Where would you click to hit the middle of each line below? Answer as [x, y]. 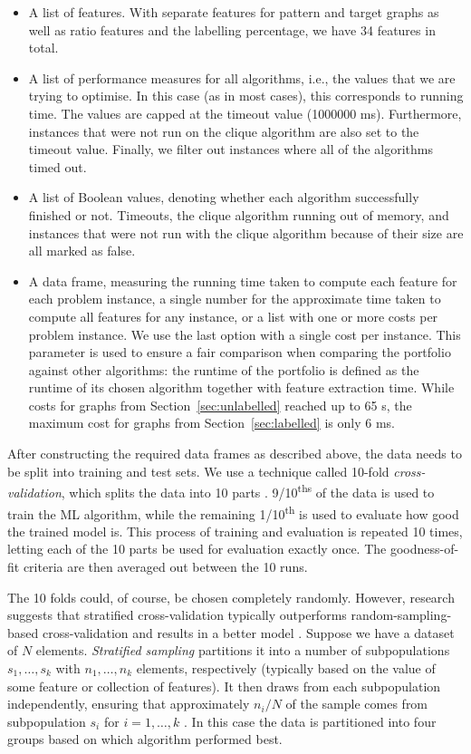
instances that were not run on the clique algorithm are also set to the [224, 131]
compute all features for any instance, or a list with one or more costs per [233, 316]
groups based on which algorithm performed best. [145, 739]
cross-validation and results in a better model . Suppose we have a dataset [248, 632]
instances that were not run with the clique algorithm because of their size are [246, 232]
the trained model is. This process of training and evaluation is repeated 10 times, [235, 531]
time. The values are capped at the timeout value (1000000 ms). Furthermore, [245, 113]
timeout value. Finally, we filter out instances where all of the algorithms [231, 149]
